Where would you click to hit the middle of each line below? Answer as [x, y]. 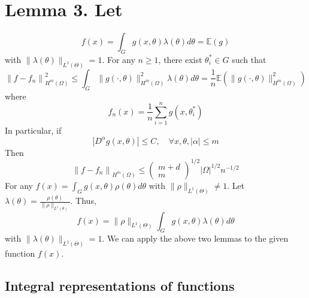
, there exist [180, 59]
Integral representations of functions [120, 286]
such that [249, 59]
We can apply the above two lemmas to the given [198, 238]
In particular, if [33, 130]
